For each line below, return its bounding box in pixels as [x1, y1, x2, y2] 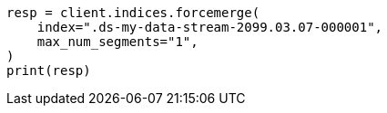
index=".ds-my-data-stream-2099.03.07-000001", [36, 20, 383, 34]
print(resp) [6, 63, 91, 78]
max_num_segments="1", [36, 34, 199, 49]
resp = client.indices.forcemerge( [6, 5, 260, 20]
